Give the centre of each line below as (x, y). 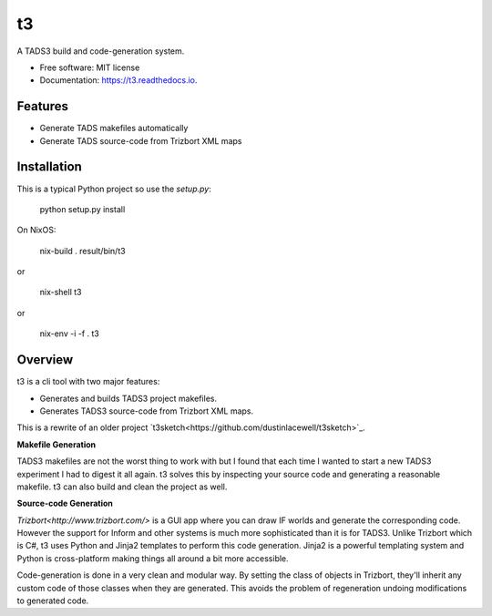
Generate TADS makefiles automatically (114, 128)
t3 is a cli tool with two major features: (88, 382)
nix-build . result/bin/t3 (83, 251)
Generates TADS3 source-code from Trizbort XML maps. (147, 411)
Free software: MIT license (90, 67)
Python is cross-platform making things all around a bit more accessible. (153, 558)
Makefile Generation (56, 444)
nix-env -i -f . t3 (69, 334)
